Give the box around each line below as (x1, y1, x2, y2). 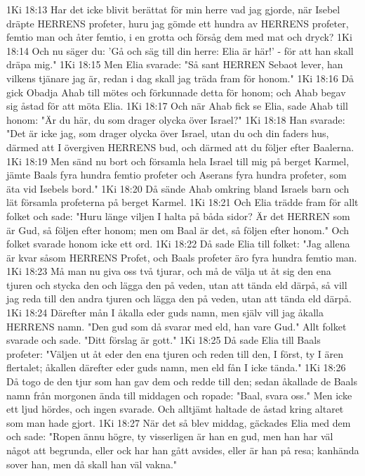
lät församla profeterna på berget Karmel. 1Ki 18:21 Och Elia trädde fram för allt (6, 195, 359, 210)
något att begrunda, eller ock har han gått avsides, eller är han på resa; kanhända (6, 443, 359, 457)
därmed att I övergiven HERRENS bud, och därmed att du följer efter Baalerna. (6, 139, 354, 154)
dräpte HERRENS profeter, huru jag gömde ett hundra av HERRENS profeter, (6, 15, 349, 30)
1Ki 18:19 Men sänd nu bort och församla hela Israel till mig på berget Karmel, (6, 153, 350, 168)
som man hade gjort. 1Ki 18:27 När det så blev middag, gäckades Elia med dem (6, 415, 351, 430)
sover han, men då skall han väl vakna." (6, 456, 178, 471)
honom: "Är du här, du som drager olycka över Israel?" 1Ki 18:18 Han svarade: (6, 112, 345, 127)
